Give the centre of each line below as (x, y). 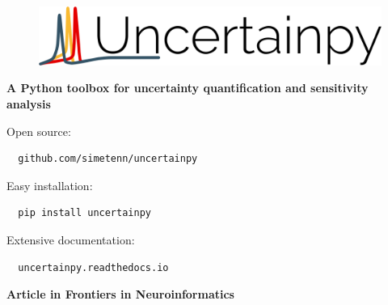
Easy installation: (50, 185)
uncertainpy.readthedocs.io (93, 267)
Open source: (39, 131)
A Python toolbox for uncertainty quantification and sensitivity (188, 88)
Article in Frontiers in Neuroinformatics (120, 294)
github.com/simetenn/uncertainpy (108, 159)
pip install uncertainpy (84, 213)
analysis (29, 104)
